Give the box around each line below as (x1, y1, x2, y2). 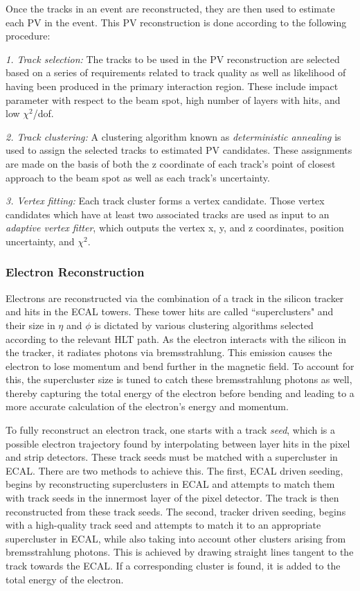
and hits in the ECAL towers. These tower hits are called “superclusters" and (6, 304, 334, 319)
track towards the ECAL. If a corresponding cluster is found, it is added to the (6, 558, 341, 572)
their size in (6, 317, 55, 332)
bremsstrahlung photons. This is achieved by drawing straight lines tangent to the (6, 545, 354, 559)
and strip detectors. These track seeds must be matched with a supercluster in (6, 450, 338, 464)
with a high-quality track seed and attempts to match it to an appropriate (6, 518, 321, 532)
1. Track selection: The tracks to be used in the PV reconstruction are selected (6, 51, 340, 66)
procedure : (6, 28, 51, 43)
